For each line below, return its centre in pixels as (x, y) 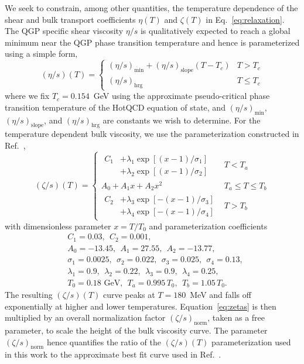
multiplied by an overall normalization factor (85, 317)
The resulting (29, 295)
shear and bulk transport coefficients (70, 19)
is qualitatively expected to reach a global (215, 31)
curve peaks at (129, 295)
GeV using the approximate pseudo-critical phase (182, 96)
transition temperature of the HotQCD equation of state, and (115, 107)
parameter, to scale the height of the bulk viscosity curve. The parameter (136, 330)
